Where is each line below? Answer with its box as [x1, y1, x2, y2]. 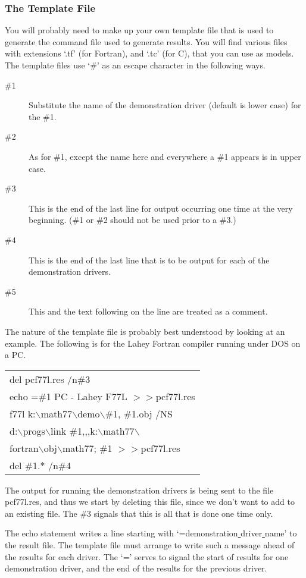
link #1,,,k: [51, 423, 98, 438]
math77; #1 [63, 441, 113, 455]
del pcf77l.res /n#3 [10, 372, 90, 386]
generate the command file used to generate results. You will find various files [5, 35, 288, 48]
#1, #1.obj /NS [105, 406, 173, 420]
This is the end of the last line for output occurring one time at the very [29, 202, 293, 214]
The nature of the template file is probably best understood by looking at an [5, 325, 285, 337]
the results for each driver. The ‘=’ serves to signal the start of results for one [5, 550, 289, 563]
